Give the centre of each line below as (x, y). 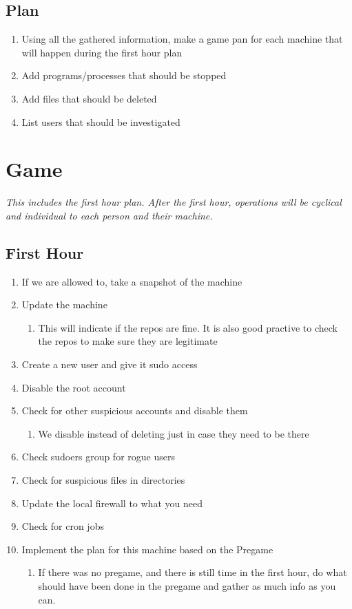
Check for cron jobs (63, 526)
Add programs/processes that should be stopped (124, 75)
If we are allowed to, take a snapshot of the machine (132, 281)
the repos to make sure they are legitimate (128, 341)
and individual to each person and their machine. (109, 215)
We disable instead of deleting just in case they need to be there (174, 433)
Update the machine (64, 304)
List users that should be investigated (101, 121)
